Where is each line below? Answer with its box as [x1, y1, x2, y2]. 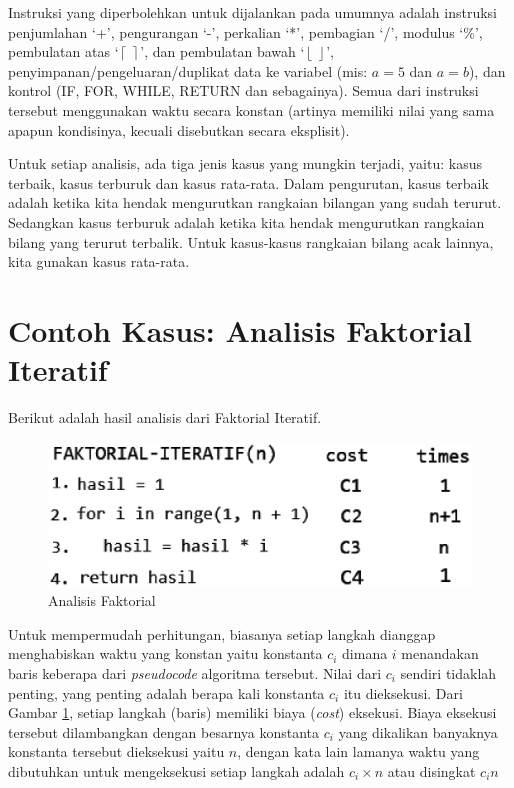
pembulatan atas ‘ [8, 41, 119, 62]
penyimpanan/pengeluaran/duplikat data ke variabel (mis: [8, 60, 368, 81]
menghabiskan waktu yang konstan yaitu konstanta [8, 643, 323, 664]
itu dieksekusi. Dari [343, 682, 463, 703]
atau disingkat [387, 760, 476, 781]
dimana [342, 643, 388, 664]
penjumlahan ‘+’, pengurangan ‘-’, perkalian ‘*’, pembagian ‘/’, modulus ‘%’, [8, 21, 483, 42]
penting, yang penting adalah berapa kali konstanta [8, 682, 325, 703]
